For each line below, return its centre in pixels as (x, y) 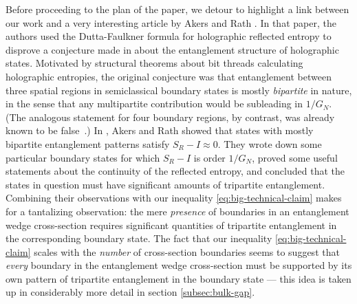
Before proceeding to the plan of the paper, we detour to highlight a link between (177, 9)
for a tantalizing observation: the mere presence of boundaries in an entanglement (177, 211)
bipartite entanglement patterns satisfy (88, 143)
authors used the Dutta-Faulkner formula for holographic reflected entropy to (169, 36)
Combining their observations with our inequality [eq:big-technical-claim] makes (174, 198)
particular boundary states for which (83, 157)
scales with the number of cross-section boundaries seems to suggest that (187, 251)
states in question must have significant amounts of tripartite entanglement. (165, 184)
